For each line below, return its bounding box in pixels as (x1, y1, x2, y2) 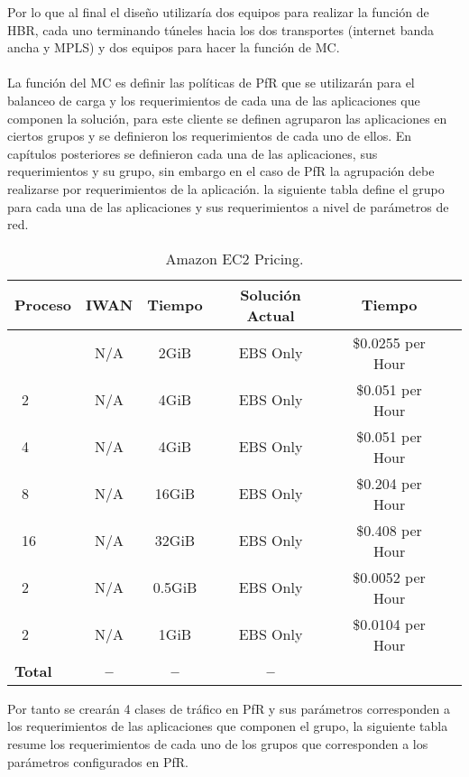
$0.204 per (356, 472, 422, 494)
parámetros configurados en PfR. (7, 752, 189, 771)
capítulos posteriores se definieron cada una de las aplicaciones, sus (7, 143, 378, 162)
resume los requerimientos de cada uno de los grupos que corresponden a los (7, 734, 428, 753)
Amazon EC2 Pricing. (165, 247, 304, 269)
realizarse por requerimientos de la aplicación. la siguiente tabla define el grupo (7, 179, 445, 198)
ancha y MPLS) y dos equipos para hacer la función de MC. (7, 38, 340, 57)
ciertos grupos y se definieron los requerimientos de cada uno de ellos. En (7, 126, 412, 145)
